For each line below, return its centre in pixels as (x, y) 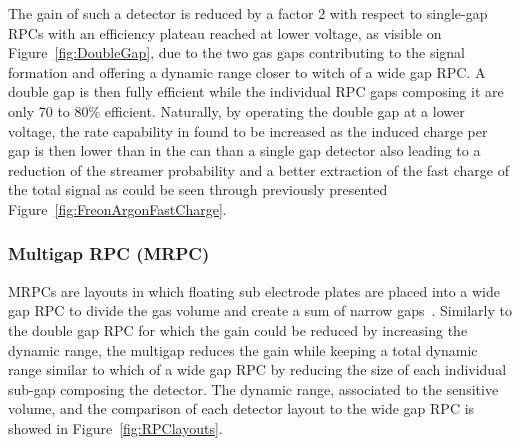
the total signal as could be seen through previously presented (198, 189)
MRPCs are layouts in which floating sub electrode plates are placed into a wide (254, 290)
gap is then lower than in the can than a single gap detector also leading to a (244, 150)
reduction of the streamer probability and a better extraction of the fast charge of (258, 169)
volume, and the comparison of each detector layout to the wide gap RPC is (241, 408)
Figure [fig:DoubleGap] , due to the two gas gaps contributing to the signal (237, 52)
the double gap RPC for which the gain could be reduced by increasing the (238, 329)
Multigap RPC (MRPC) (109, 253)
